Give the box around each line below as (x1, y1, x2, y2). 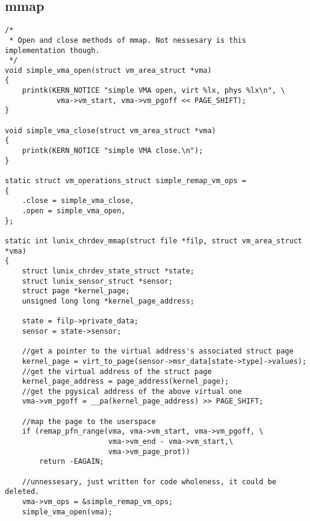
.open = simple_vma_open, (22, 207, 126, 216)
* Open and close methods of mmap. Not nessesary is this (9, 36, 246, 45)
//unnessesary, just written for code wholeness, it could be (22, 477, 277, 486)
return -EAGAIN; (39, 457, 104, 466)
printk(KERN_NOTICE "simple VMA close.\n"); (22, 146, 203, 155)
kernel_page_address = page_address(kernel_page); (22, 377, 229, 386)
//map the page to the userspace (22, 417, 156, 426)
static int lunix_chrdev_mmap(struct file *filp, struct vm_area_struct (5, 236, 302, 245)
